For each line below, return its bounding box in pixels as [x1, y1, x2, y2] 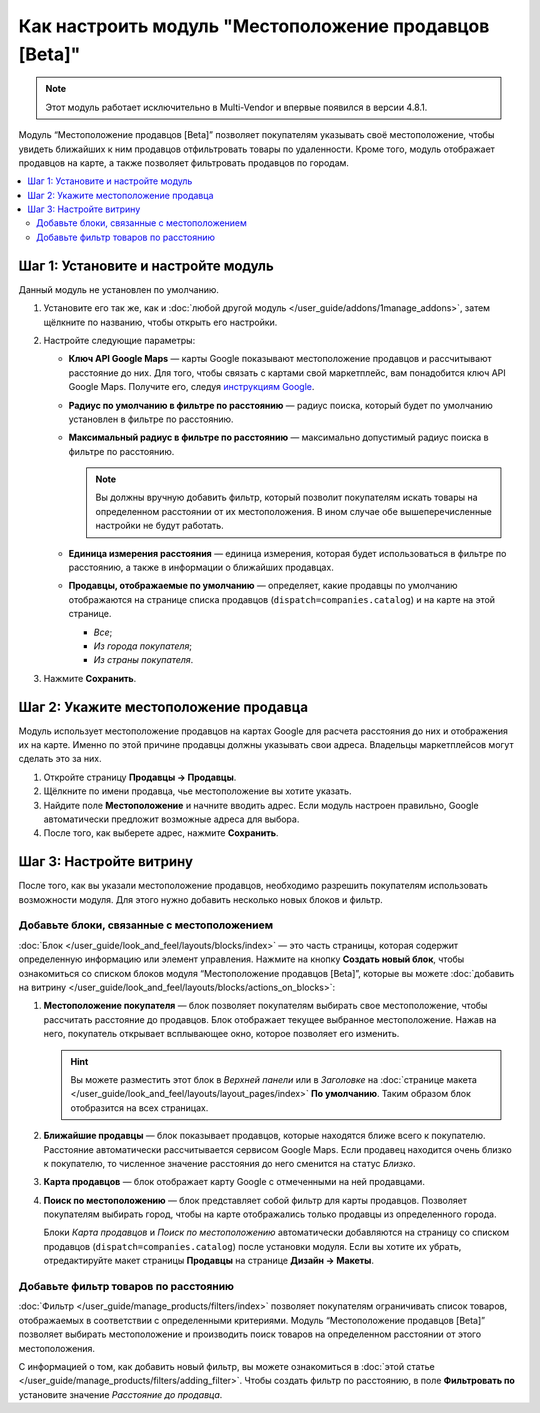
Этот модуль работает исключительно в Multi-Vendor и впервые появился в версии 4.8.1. [45, 101, 428, 113]
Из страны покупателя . [93, 654, 194, 666]
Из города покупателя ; [93, 640, 193, 652]
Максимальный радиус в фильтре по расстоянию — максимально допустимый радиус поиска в [68, 431, 489, 444]
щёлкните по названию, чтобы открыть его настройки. [43, 316, 278, 328]
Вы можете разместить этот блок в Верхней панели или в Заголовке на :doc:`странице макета [70, 1073, 477, 1085]
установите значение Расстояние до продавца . [18, 1388, 223, 1400]
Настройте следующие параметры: [43, 334, 196, 346]
